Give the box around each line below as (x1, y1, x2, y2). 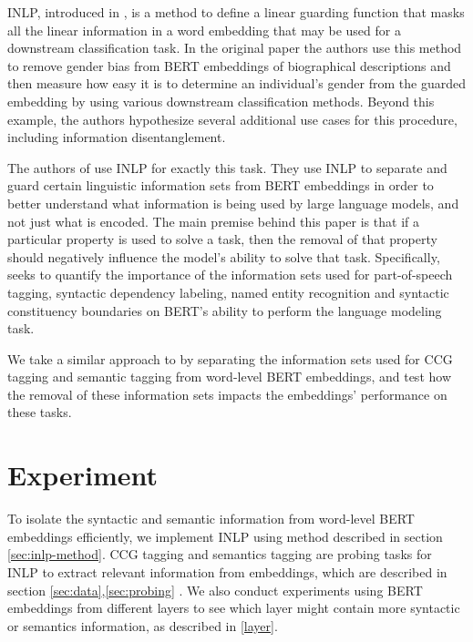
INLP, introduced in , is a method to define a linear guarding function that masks (7, 3, 465, 21)
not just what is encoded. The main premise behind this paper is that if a (7, 211, 419, 230)
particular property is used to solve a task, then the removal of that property (7, 229, 437, 249)
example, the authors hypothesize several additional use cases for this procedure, (7, 109, 458, 128)
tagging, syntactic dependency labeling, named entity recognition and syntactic (7, 282, 449, 301)
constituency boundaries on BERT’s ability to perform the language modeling (7, 301, 442, 320)
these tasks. (7, 403, 72, 422)
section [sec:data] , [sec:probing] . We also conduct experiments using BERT (7, 580, 423, 599)
